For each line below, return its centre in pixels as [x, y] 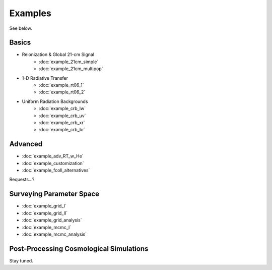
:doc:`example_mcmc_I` [47, 227]
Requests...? [22, 180]
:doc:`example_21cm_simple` [69, 62]
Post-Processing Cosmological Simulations [79, 249]
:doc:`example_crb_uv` [62, 116]
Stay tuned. [21, 260]
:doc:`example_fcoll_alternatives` [56, 170]
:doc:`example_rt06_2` [62, 92]
